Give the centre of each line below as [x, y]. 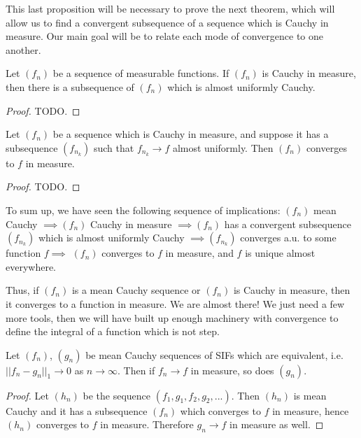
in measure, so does [232, 370]
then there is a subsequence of [70, 86]
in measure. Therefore [147, 424]
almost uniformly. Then [223, 147]
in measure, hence [311, 410]
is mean [310, 395]
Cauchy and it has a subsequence [77, 410]
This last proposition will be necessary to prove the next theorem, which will [170, 8]
